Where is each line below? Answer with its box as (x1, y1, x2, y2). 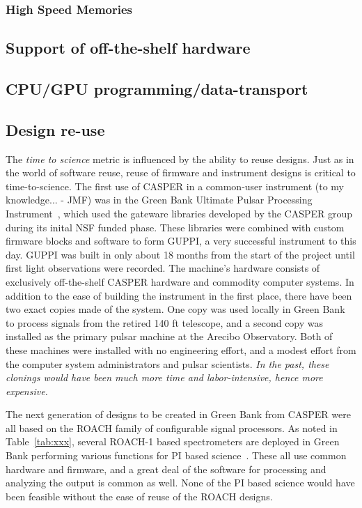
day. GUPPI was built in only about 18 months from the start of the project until (6, 247, 355, 261)
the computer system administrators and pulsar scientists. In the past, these (6, 356, 329, 371)
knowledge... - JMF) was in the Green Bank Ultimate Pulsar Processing (6, 192, 313, 207)
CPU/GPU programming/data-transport (6, 78, 308, 100)
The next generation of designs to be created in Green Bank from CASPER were (6, 407, 351, 422)
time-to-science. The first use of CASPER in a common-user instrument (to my (6, 178, 344, 193)
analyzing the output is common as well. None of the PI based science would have (6, 475, 355, 490)
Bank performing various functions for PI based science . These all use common (6, 448, 347, 463)
